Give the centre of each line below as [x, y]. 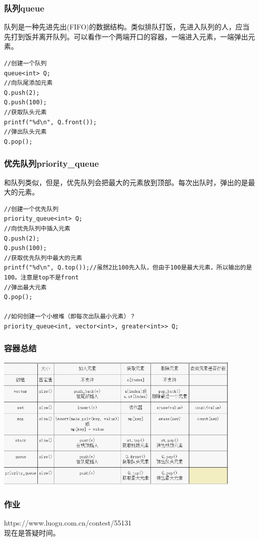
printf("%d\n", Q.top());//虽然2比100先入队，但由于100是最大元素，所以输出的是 [128, 268]
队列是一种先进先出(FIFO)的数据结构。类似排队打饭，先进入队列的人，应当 [127, 27]
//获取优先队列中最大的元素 [43, 258]
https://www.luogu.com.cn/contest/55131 [68, 523]
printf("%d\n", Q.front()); [51, 122]
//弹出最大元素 [25, 287]
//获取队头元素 [25, 112]
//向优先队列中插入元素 [37, 228]
